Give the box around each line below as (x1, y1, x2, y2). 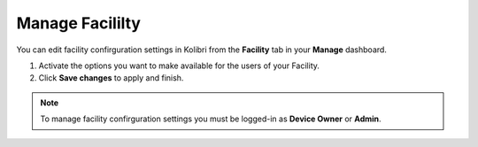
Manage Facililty (16, 13, 142, 33)
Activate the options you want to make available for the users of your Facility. (38, 60, 320, 71)
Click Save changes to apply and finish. (38, 73, 184, 83)
